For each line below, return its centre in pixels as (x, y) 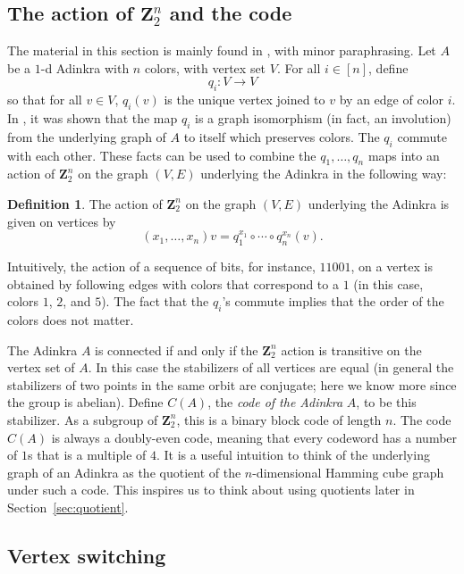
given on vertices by (62, 221)
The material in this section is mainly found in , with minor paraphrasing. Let (222, 50)
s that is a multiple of (87, 455)
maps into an (404, 155)
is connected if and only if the (177, 349)
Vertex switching (87, 555)
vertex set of (41, 367)
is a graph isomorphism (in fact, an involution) (323, 117)
